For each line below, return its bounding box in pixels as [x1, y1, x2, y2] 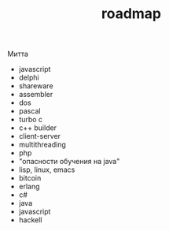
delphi [18, 73, 40, 83]
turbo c [18, 115, 43, 125]
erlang [18, 182, 40, 192]
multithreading [18, 140, 66, 150]
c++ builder [18, 123, 57, 132]
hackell [18, 215, 42, 225]
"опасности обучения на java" [18, 157, 120, 166]
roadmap [101, 5, 162, 23]
